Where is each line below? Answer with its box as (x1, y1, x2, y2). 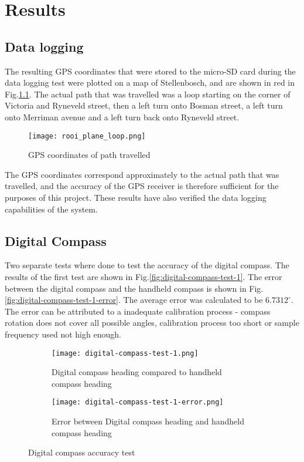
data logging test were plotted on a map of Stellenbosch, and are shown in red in (5, 76, 295, 89)
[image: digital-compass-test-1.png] (52, 349, 199, 358)
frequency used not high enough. (5, 328, 121, 340)
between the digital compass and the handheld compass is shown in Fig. (5, 282, 264, 294)
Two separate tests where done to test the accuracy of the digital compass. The (5, 259, 289, 271)
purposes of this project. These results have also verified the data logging (5, 191, 267, 203)
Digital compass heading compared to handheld (52, 366, 222, 378)
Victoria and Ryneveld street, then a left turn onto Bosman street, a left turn (5, 99, 283, 112)
